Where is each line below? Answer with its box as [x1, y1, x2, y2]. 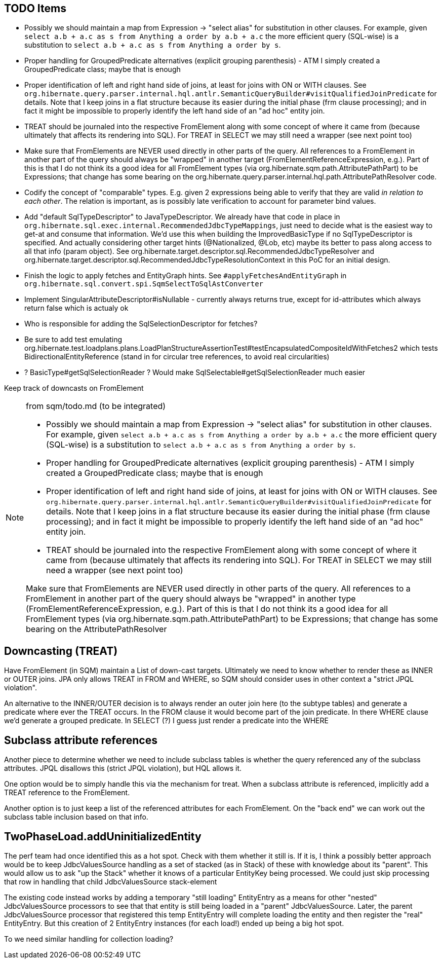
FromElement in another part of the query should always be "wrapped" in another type [26, 594, 356, 604]
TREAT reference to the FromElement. [4, 788, 130, 797]
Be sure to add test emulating [24, 335, 123, 344]
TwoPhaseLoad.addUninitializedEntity [4, 830, 202, 843]
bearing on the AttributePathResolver [26, 624, 167, 635]
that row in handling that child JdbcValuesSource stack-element [4, 877, 217, 886]
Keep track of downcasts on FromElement [4, 384, 144, 393]
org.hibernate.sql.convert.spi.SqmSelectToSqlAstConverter [24, 280, 264, 288]
